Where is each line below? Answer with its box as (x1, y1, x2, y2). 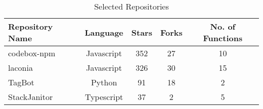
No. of (210, 21, 236, 32)
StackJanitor (8, 91, 53, 102)
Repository (8, 21, 53, 32)
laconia (8, 62, 33, 73)
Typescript (85, 91, 123, 102)
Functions (203, 32, 243, 44)
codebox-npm (8, 47, 56, 59)
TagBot (8, 76, 34, 88)
